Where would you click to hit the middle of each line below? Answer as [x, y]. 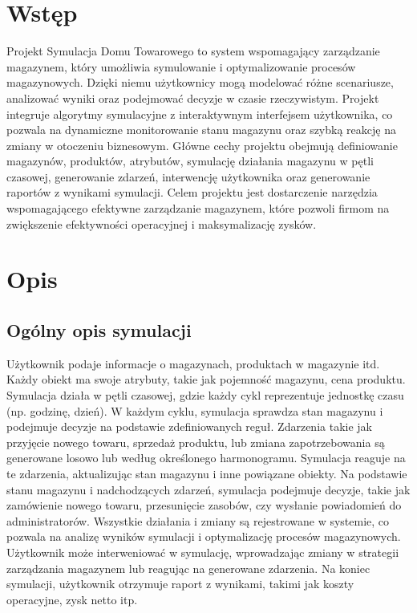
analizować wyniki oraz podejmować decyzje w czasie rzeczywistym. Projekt [193, 97]
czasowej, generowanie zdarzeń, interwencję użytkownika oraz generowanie [188, 176]
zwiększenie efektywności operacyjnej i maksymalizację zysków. [162, 223]
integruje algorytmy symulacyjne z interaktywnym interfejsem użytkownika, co [200, 114]
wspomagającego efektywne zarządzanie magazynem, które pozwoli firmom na [198, 208]
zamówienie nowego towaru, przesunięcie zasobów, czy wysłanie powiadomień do [204, 505]
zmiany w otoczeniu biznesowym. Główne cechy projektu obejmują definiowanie [202, 145]
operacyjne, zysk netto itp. [72, 599]
